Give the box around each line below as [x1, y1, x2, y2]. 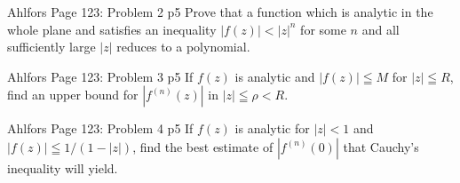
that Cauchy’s [343, 137, 419, 155]
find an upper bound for [7, 85, 139, 104]
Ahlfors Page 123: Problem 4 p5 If [7, 119, 194, 138]
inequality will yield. [7, 158, 118, 177]
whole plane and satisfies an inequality [7, 20, 217, 38]
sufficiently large [7, 37, 96, 56]
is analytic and [234, 67, 315, 85]
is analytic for [234, 119, 310, 138]
